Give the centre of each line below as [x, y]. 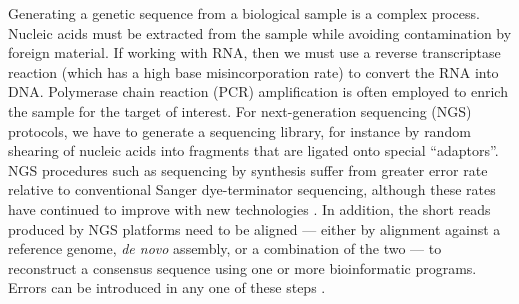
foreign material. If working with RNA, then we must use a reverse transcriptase [254, 52]
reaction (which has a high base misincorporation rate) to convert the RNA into [253, 71]
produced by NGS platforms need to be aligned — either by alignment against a [254, 228]
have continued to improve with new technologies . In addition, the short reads [249, 208]
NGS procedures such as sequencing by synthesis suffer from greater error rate [248, 169]
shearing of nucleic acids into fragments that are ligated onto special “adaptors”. [253, 150]
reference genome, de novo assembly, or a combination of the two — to [225, 248]
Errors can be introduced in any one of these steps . [167, 287]
